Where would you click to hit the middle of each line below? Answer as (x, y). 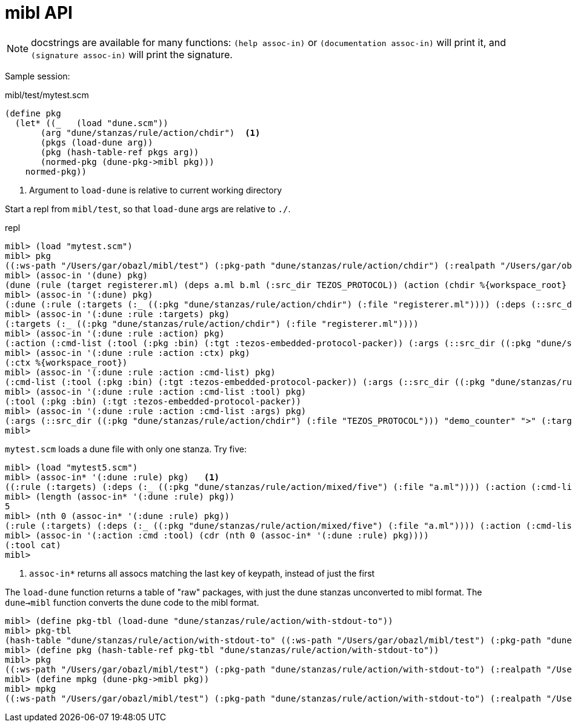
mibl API (39, 13)
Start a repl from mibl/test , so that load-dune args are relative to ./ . (148, 209)
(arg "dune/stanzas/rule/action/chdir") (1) (151, 132)
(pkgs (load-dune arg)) (97, 142)
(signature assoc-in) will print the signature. (132, 54)
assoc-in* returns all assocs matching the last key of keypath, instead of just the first (202, 573)
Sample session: (38, 76)
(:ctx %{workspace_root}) (66, 362)
